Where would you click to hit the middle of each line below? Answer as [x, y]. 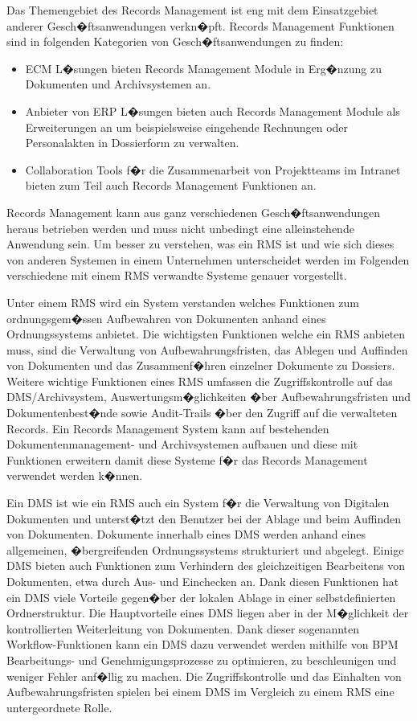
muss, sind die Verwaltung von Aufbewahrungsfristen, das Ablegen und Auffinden [207, 349]
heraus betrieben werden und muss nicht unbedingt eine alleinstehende [180, 228]
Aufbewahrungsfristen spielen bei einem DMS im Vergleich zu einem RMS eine [200, 692]
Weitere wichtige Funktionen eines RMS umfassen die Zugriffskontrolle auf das [200, 381]
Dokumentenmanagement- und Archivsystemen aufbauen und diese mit [182, 444]
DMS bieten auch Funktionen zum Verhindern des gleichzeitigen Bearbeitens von [206, 565]
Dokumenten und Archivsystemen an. [118, 84]
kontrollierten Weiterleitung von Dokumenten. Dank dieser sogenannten [183, 628]
